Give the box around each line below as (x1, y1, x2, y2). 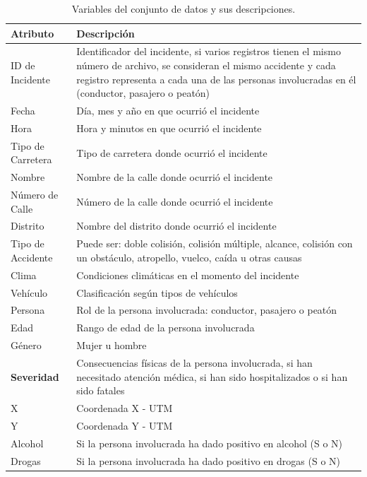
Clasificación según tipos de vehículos (76, 285, 238, 300)
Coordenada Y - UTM (76, 418, 173, 432)
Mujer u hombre (76, 338, 147, 353)
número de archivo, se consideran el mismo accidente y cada (76, 58, 336, 73)
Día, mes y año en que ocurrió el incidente (76, 103, 260, 118)
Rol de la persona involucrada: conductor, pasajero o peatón (76, 302, 337, 317)
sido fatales (76, 383, 125, 398)
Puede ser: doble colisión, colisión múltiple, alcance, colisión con (76, 236, 353, 251)
